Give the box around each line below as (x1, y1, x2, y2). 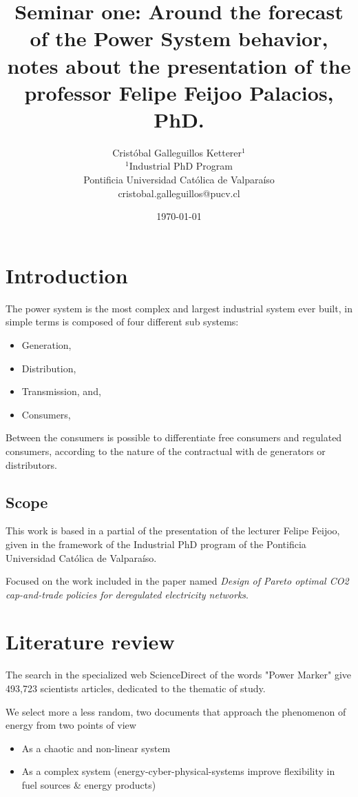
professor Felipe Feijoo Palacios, (24, 78, 334, 106)
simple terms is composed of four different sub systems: (6, 314, 239, 329)
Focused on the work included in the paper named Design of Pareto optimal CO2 (6, 574, 349, 588)
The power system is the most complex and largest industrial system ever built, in (6, 301, 352, 315)
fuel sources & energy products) (21, 777, 156, 791)
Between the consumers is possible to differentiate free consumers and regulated (6, 430, 342, 445)
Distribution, (21, 361, 76, 375)
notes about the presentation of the (7, 51, 351, 79)
